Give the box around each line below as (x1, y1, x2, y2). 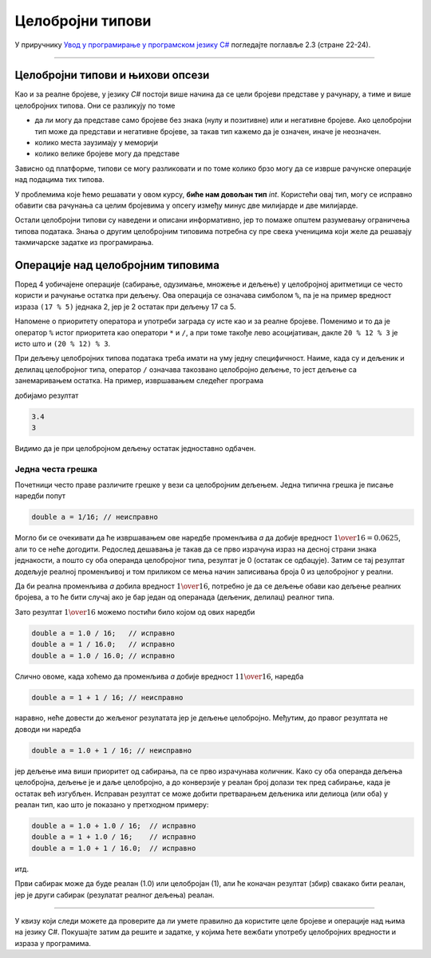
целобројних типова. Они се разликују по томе (14, 101, 176, 110)
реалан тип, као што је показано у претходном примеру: (14, 800, 209, 810)
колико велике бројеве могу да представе (34, 148, 180, 159)
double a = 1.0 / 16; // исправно (31, 628, 176, 638)
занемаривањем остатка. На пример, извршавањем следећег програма (14, 376, 263, 386)
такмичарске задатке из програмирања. (14, 238, 154, 247)
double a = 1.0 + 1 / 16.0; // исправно (31, 843, 196, 853)
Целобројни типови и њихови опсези (14, 69, 210, 82)
